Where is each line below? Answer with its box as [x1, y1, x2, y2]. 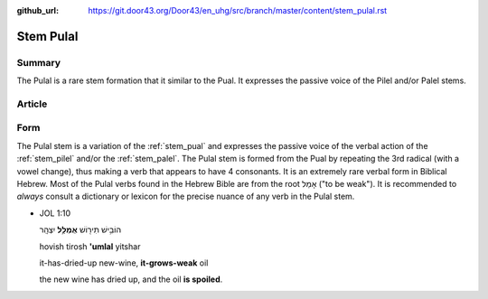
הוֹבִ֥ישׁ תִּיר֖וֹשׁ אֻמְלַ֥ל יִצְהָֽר [39, 224, 122, 235]
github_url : [16, 5, 59, 15]
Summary [16, 56, 61, 69]
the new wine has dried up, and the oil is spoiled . [39, 274, 223, 285]
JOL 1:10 [39, 208, 71, 219]
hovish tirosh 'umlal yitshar [39, 240, 141, 252]
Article [16, 98, 48, 110]
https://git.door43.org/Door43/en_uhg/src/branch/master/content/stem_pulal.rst [88, 5, 388, 15]
